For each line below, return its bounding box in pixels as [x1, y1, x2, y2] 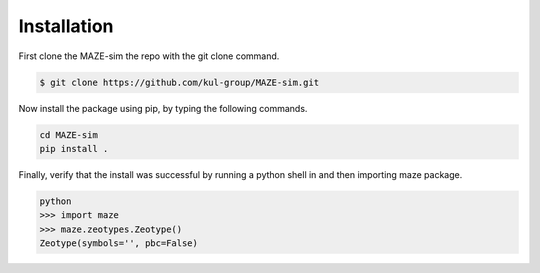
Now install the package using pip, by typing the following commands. [18, 102, 308, 114]
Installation [18, 15, 114, 37]
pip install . [39, 143, 109, 154]
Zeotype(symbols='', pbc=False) [39, 238, 199, 249]
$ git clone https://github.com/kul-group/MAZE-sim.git [39, 76, 320, 88]
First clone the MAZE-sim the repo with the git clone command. [18, 50, 280, 62]
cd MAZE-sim [39, 129, 99, 140]
